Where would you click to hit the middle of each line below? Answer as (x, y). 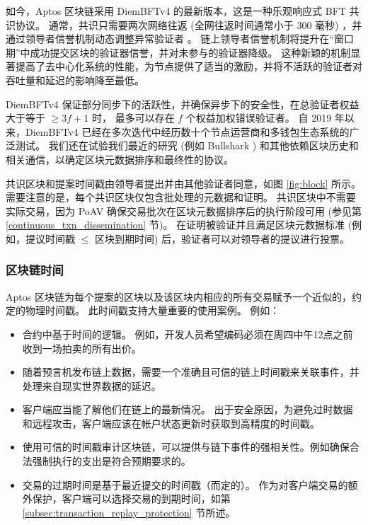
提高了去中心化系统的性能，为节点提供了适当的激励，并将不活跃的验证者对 (189, 66)
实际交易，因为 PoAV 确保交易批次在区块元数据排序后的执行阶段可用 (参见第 (184, 210)
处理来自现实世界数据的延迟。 (92, 385)
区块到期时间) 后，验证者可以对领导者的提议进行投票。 (222, 238)
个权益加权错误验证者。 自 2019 (259, 118)
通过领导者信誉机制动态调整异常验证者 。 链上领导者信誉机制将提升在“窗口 (180, 39)
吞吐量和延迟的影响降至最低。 (75, 80)
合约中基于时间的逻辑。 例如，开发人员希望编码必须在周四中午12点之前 (188, 334)
